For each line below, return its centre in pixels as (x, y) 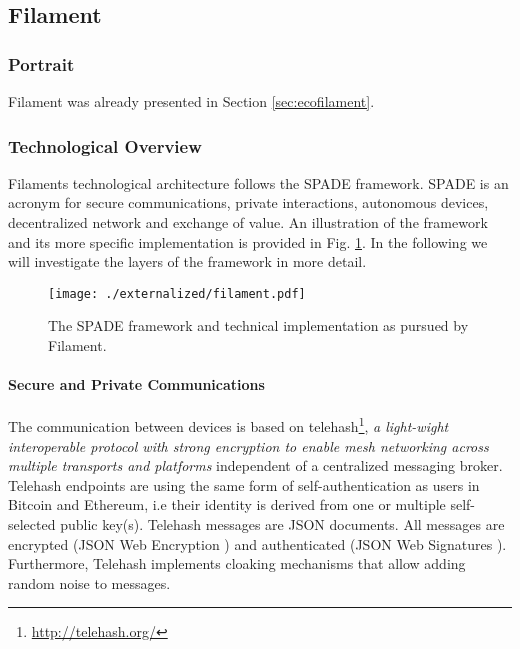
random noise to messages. (89, 582)
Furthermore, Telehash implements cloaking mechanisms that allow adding (237, 563)
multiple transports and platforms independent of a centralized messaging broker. (255, 465)
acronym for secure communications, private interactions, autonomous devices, (248, 202)
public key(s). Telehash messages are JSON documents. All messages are (282, 524)
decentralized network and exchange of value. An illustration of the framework (248, 222)
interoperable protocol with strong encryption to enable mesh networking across (248, 445)
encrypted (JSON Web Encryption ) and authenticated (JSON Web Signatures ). (257, 543)
